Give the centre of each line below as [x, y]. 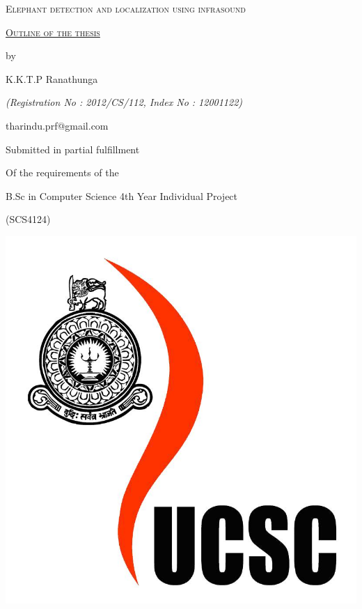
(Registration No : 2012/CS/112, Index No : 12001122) [124, 102]
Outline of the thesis [53, 32]
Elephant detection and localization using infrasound [126, 8]
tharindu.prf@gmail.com [57, 125]
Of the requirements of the [62, 172]
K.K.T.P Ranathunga [52, 78]
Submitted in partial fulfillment [73, 149]
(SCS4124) [28, 219]
